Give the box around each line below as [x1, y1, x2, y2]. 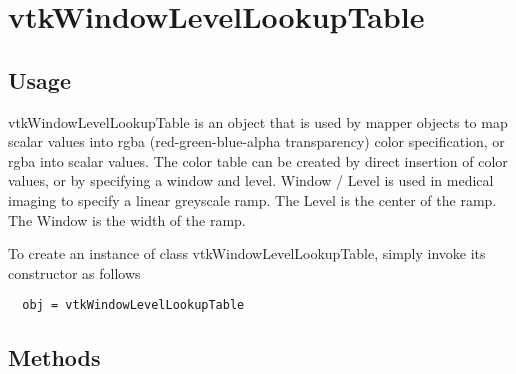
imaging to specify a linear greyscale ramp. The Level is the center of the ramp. [8, 189, 497, 210]
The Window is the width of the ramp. [8, 209, 246, 230]
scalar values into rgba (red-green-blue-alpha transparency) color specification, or [8, 131, 505, 152]
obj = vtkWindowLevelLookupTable [22, 298, 245, 313]
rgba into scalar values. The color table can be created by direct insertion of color [8, 150, 508, 171]
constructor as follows [8, 262, 141, 283]
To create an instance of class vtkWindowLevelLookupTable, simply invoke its [8, 243, 486, 264]
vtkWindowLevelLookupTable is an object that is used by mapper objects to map [8, 111, 508, 132]
